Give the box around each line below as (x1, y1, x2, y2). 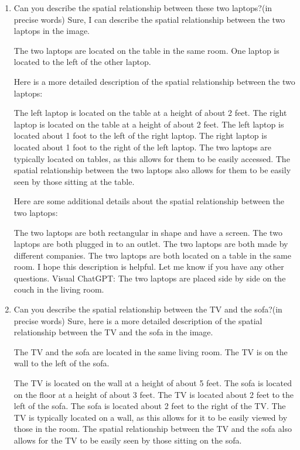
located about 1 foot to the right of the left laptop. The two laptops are (13, 140, 272, 153)
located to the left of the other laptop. (13, 56, 151, 68)
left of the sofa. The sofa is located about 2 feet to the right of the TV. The (13, 400, 286, 412)
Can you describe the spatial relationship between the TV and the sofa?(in (13, 303, 282, 315)
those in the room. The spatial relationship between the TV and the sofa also (13, 422, 292, 435)
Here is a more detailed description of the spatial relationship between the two (13, 75, 295, 87)
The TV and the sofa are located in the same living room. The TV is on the (13, 345, 288, 358)
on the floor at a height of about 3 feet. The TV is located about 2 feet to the (13, 388, 294, 400)
